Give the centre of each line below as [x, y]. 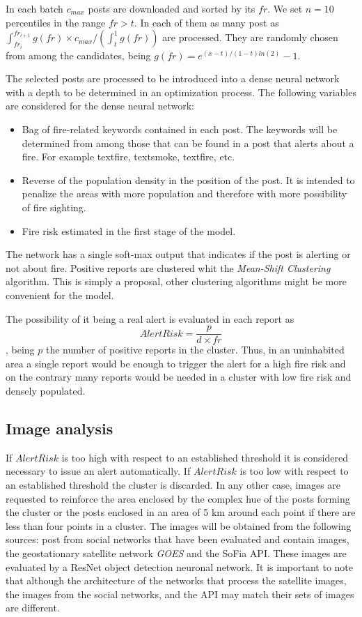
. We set [285, 8]
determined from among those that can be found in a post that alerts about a [188, 143]
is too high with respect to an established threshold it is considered [205, 457]
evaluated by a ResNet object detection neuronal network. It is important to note [180, 566]
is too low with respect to [294, 471]
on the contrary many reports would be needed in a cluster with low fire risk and [179, 377]
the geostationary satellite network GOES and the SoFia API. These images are [176, 553]
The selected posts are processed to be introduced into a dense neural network [173, 78]
